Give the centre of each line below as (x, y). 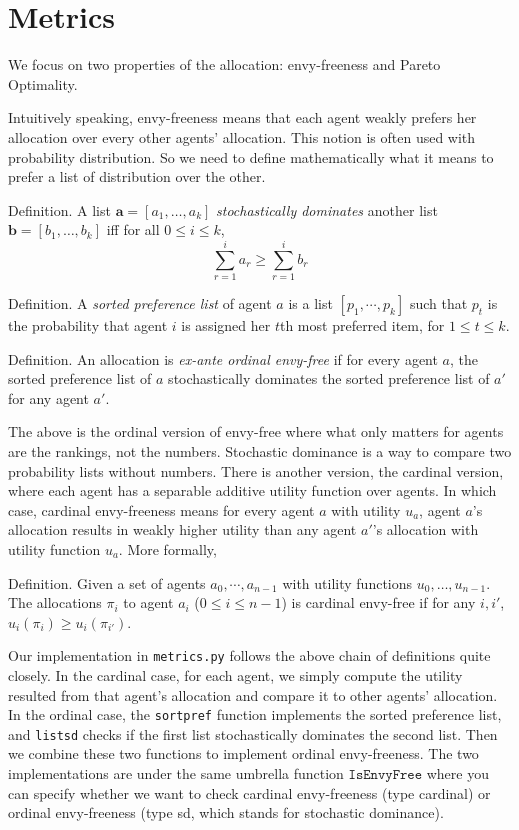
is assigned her (226, 325)
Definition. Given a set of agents (107, 582)
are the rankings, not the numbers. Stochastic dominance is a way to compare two (260, 450)
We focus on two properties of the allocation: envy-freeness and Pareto (224, 64)
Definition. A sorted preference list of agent (140, 303)
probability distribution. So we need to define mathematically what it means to (251, 156)
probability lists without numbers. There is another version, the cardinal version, (256, 470)
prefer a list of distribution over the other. (137, 176)
